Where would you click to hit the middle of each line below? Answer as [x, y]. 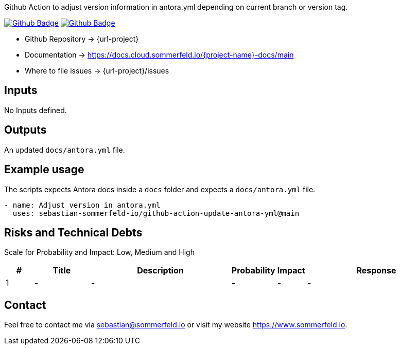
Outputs [25, 130]
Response [376, 271]
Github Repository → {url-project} [82, 39]
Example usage [44, 170]
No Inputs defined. [36, 110]
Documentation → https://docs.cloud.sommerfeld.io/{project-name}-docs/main [159, 55]
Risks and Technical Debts [73, 232]
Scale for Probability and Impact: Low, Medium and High [99, 252]
